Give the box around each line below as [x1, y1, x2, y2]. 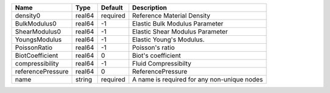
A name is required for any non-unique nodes [132, 75, 263, 83]
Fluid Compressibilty [132, 60, 192, 67]
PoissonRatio [15, 43, 53, 52]
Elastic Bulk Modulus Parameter [132, 19, 224, 27]
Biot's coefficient [132, 52, 182, 60]
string [75, 75, 92, 83]
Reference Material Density [132, 12, 211, 19]
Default [101, 4, 123, 12]
